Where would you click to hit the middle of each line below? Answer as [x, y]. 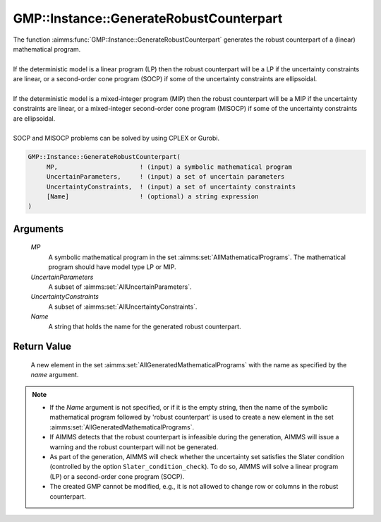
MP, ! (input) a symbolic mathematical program [169, 167]
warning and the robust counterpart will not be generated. [134, 447]
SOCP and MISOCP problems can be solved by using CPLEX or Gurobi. [116, 138]
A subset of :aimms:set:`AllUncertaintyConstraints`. [123, 307]
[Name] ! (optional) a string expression [152, 197]
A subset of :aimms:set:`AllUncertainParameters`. [120, 287]
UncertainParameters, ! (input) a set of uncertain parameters [165, 177]
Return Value [42, 346]
